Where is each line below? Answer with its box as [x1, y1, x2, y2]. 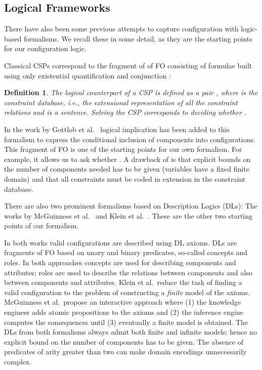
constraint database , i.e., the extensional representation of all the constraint [4, 97, 238, 107]
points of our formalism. [4, 220, 79, 231]
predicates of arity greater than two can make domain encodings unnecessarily [4, 346, 247, 357]
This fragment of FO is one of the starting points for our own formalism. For [4, 144, 242, 154]
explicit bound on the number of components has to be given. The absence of [4, 336, 244, 347]
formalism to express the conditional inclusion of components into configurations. [4, 134, 255, 144]
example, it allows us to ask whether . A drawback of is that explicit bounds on [4, 153, 251, 164]
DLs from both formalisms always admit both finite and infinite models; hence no [4, 326, 257, 337]
